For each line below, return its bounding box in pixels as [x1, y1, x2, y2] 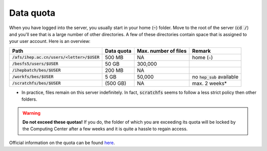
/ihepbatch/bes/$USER [12, 68, 61, 73]
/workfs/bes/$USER [12, 74, 54, 79]
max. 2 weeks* [192, 79, 227, 86]
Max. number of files [136, 47, 187, 54]
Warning [22, 110, 41, 116]
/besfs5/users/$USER [12, 61, 59, 67]
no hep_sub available [192, 73, 239, 80]
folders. [21, 96, 37, 102]
